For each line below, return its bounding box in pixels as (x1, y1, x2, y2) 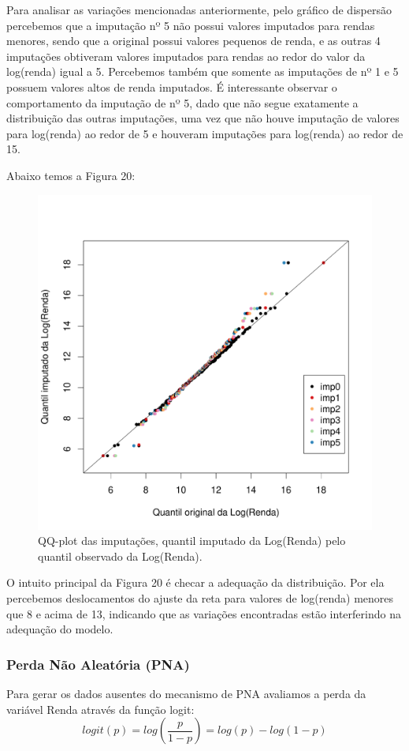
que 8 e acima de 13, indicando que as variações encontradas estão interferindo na (6, 605, 401, 621)
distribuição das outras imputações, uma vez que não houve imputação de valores (6, 110, 400, 126)
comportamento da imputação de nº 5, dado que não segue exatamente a (6, 94, 359, 111)
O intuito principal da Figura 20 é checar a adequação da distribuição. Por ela (6, 574, 385, 591)
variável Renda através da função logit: (6, 700, 195, 717)
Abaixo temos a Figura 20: (6, 167, 136, 183)
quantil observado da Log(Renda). (38, 547, 203, 564)
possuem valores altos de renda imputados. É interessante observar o (6, 78, 337, 95)
